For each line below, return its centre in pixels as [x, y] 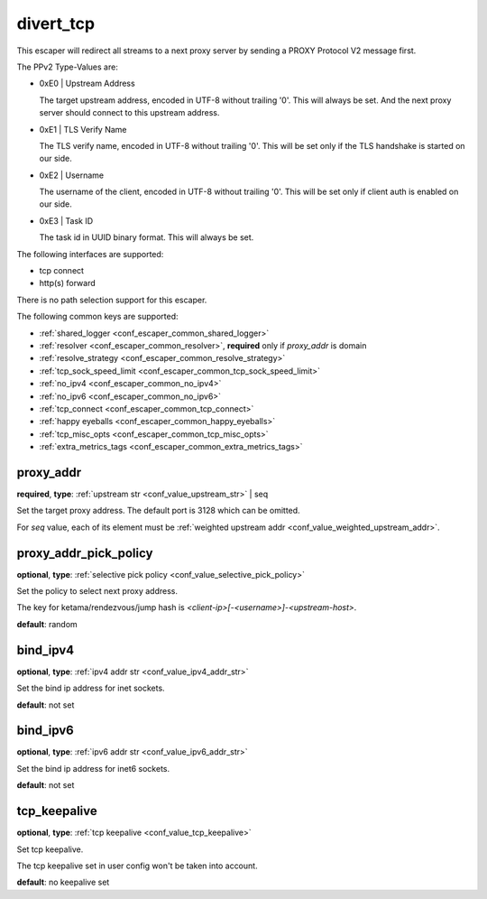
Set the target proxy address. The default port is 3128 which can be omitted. [159, 511]
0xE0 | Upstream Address [87, 83]
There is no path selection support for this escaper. [112, 300]
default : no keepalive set [63, 882]
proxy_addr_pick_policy [85, 553]
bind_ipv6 [45, 731]
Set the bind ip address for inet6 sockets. [93, 768]
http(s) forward [68, 283]
